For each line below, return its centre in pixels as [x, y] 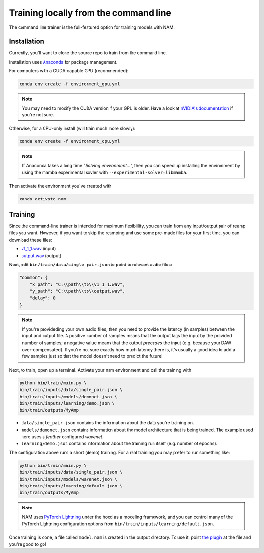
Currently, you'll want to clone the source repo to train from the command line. [88, 53]
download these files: [31, 240]
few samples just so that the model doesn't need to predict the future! [93, 356]
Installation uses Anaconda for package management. [63, 62]
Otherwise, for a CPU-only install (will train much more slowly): [72, 128]
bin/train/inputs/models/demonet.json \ [68, 397]
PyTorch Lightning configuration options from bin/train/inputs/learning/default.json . [118, 524]
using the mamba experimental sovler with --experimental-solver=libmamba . [105, 172]
